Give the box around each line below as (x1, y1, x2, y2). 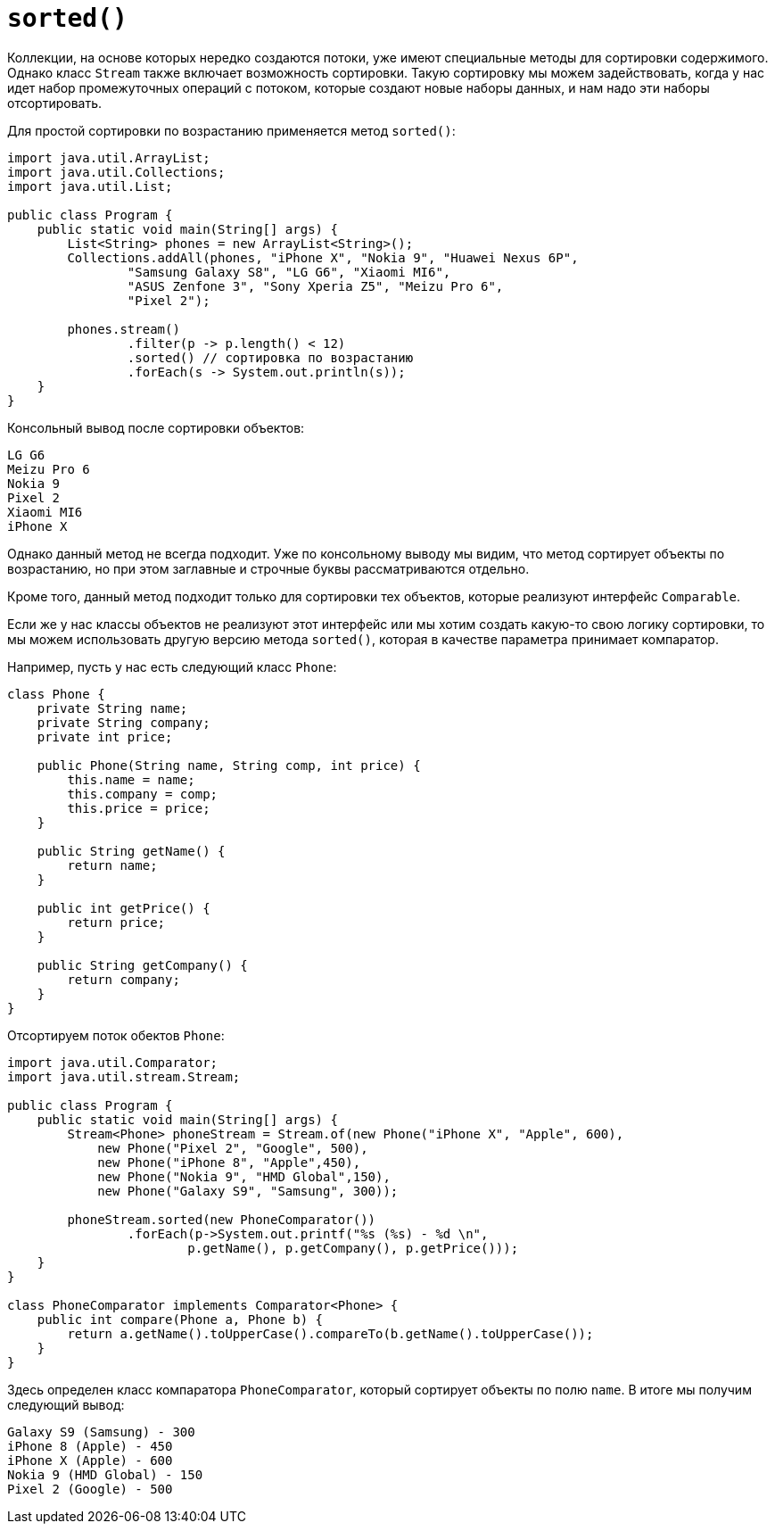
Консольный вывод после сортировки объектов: (7, 419, 305, 435)
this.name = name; (67, 772, 195, 787)
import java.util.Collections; (7, 164, 226, 179)
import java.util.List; (7, 178, 173, 194)
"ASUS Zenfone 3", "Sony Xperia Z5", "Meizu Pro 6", (127, 278, 504, 294)
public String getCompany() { (37, 957, 248, 972)
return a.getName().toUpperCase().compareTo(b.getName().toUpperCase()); (67, 1326, 594, 1341)
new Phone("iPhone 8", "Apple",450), (97, 1154, 361, 1170)
